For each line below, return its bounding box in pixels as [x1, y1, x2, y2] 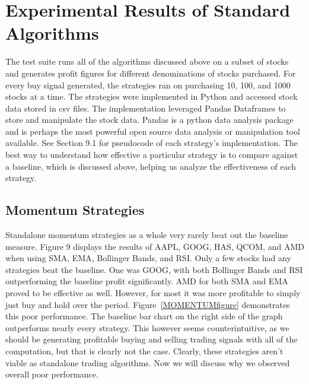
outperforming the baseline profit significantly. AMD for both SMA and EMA [5, 275, 288, 287]
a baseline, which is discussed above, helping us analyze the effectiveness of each [5, 160, 297, 172]
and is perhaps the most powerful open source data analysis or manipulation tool [5, 125, 300, 137]
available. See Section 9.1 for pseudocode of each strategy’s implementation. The [5, 137, 298, 149]
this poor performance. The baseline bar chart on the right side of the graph [5, 310, 283, 322]
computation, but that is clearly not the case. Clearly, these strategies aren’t [5, 344, 283, 357]
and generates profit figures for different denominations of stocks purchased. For [5, 66, 296, 79]
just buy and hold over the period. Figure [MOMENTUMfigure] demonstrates [5, 298, 290, 310]
